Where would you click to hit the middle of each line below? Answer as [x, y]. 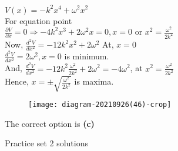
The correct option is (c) [50, 123]
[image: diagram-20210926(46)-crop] [100, 104]
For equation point [38, 20]
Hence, [17, 81]
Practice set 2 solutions [47, 143]
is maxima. [94, 81]
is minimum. [87, 56]
